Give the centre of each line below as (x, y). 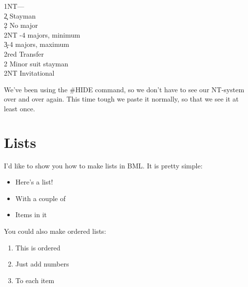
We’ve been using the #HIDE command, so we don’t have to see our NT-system (124, 89)
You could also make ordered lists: (55, 231)
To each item (35, 280)
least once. (19, 108)
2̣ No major (21, 25)
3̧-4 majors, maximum (37, 44)
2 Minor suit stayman (36, 63)
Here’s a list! (34, 182)
